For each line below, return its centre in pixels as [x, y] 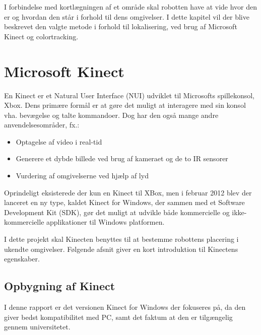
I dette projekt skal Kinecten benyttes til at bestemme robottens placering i [121, 239]
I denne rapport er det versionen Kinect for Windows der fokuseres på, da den [125, 307]
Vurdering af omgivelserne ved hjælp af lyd [82, 176]
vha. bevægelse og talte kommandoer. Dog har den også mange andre [111, 115]
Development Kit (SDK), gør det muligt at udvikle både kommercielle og [117, 212]
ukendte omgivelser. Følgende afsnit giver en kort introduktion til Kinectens [121, 249]
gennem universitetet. [37, 327]
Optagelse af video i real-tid [59, 141]
